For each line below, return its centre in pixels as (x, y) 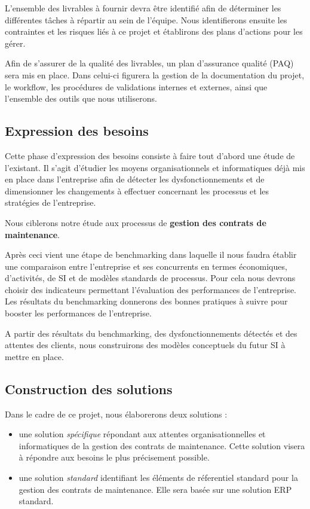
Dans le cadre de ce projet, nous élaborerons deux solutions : (116, 414)
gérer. (15, 43)
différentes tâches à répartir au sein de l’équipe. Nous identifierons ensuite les (146, 19)
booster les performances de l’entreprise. (78, 313)
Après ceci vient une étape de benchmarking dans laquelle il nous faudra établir (151, 254)
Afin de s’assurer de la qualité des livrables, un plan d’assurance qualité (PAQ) (149, 63)
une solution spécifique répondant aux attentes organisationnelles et (142, 434)
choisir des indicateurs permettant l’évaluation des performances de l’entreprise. (151, 289)
